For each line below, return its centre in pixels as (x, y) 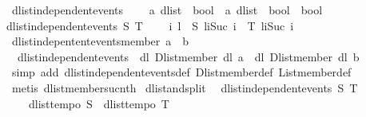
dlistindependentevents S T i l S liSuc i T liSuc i (150, 25)
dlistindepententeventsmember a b (100, 41)
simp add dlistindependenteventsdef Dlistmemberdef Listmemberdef (181, 72)
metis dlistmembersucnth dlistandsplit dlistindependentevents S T (185, 87)
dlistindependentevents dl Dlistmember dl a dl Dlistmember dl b (188, 56)
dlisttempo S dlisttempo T (99, 103)
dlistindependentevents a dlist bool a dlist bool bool (167, 10)
